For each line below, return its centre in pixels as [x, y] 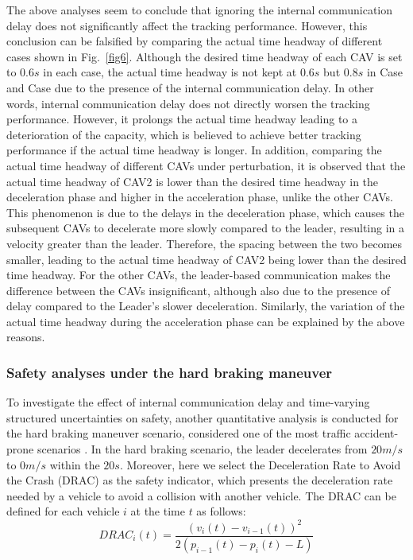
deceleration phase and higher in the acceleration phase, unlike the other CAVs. [200, 197]
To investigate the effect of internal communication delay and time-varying [188, 402]
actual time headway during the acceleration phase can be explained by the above [206, 321]
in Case [385, 72]
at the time [158, 511]
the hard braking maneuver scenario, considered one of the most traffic [179, 433]
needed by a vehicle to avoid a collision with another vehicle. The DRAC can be [201, 495]
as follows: [221, 511]
